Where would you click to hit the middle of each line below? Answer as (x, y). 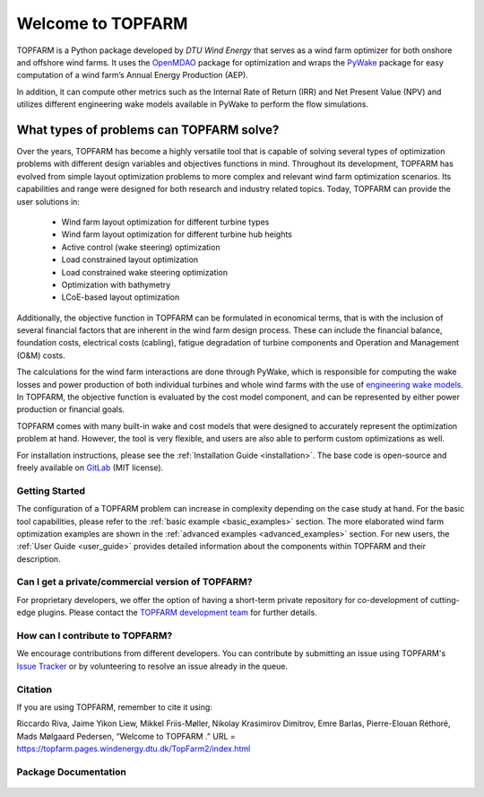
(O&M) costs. (41, 355)
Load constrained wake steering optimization (145, 272)
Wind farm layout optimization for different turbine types (165, 222)
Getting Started (51, 491)
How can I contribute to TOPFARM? (95, 635)
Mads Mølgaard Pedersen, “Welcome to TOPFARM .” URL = (126, 736)
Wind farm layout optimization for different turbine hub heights (177, 234)
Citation (35, 689)
